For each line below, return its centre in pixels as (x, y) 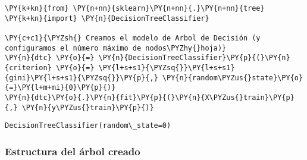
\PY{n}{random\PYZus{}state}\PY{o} (233, 78)
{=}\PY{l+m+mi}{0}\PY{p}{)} (60, 88)
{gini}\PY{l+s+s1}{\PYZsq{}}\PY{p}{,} (82, 78)
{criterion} (28, 68)
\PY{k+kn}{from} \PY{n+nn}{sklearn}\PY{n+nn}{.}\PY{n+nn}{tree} (135, 8)
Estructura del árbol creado (73, 151)
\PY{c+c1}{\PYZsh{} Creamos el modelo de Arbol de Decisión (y (133, 38)
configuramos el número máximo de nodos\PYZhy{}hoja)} (116, 48)
